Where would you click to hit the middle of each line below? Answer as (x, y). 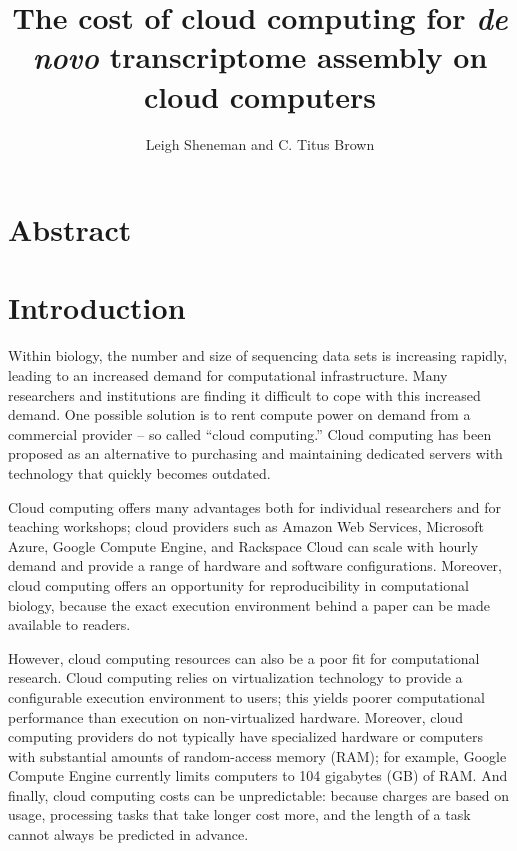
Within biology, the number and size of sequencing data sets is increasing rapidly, (258, 355)
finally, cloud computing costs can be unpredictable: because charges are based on (259, 794)
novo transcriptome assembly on (260, 57)
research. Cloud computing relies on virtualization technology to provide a (235, 677)
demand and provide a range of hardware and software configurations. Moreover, (255, 565)
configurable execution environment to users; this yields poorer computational (246, 696)
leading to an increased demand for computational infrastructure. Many (228, 375)
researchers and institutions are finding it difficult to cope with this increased (244, 394)
